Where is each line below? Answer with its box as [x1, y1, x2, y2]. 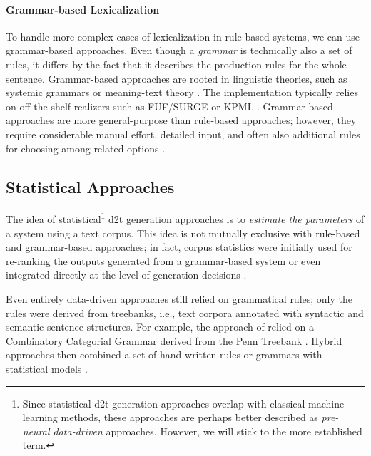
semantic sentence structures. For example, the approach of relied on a [6, 319, 314, 334]
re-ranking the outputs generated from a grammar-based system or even [6, 253, 321, 268]
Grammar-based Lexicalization [6, 1, 160, 16]
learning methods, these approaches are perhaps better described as [22, 410, 318, 425]
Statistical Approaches [6, 175, 175, 197]
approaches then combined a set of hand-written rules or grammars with [6, 347, 322, 362]
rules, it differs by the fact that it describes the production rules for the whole [6, 56, 347, 71]
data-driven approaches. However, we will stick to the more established [53, 423, 362, 438]
